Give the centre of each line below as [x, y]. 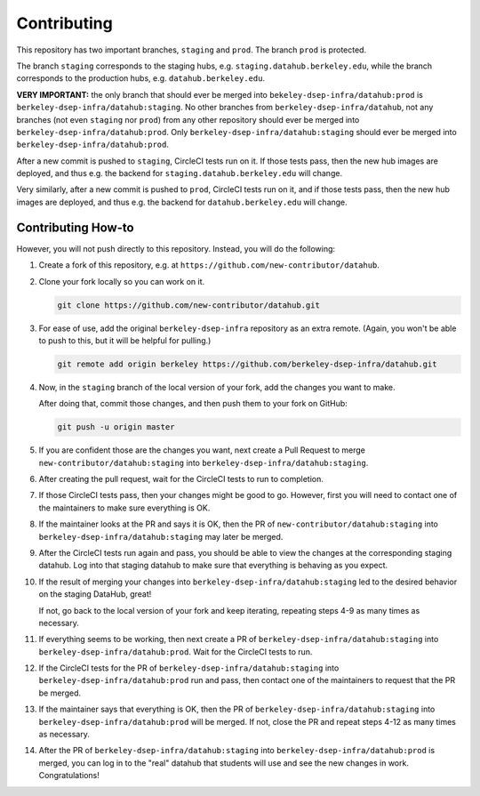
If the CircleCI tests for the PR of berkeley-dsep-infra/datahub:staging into [189, 668]
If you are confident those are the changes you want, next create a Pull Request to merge [202, 450]
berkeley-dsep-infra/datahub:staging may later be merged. [161, 536]
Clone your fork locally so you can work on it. [122, 281]
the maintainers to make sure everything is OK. [124, 508]
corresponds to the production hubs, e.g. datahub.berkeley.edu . [141, 78]
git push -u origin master [116, 427]
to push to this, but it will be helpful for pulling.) [125, 340]
